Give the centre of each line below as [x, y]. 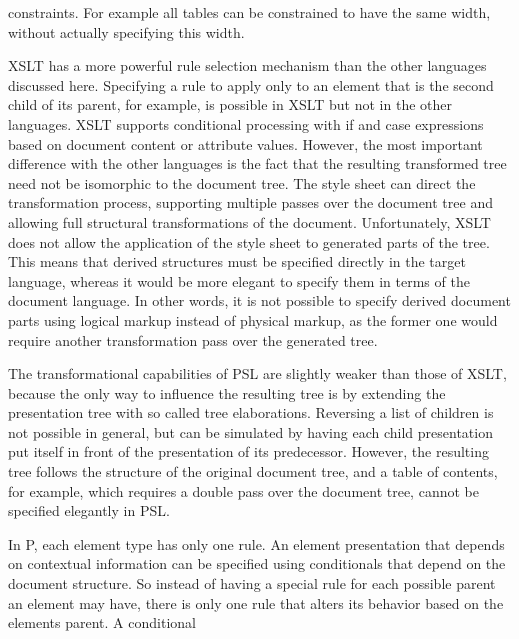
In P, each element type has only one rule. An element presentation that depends [256, 543]
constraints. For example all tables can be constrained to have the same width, [249, 12]
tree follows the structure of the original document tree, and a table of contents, [253, 471]
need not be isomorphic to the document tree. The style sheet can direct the [242, 182]
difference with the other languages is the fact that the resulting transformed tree [257, 163]
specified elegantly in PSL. [89, 510]
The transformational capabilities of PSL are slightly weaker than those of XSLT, [257, 373]
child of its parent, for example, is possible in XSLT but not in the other [230, 104]
